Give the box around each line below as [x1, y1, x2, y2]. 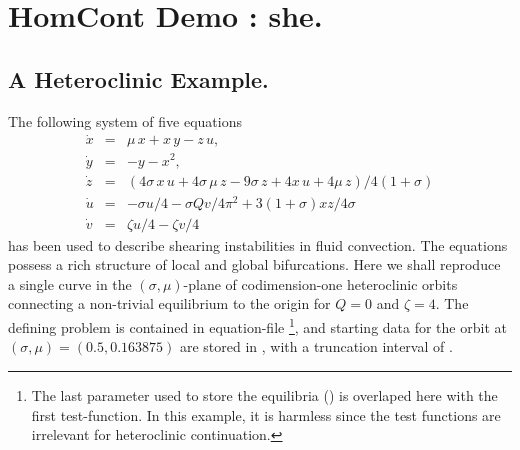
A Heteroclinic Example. [8, 63, 269, 94]
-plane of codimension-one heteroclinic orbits [183, 273, 458, 294]
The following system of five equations [8, 110, 242, 131]
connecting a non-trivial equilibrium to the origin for [8, 293, 331, 314]
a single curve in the [8, 273, 132, 294]
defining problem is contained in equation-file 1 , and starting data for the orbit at [8, 314, 507, 337]
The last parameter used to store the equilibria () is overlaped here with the [31, 384, 498, 405]
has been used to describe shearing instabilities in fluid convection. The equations [8, 234, 508, 255]
